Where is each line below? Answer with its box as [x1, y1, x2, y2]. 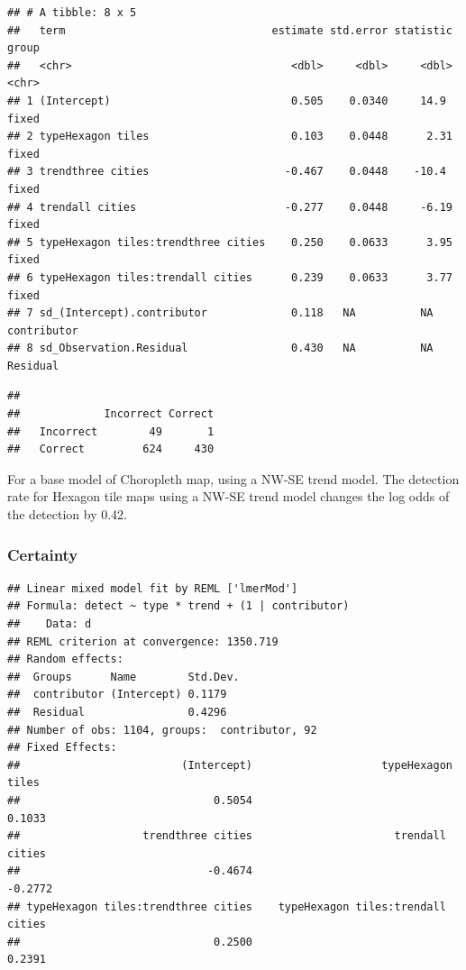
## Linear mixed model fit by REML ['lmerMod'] [7, 581, 298, 595]
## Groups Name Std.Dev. [7, 670, 240, 683]
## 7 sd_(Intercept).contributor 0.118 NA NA [7, 307, 434, 320]
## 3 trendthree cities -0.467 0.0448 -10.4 [7, 165, 446, 178]
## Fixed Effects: [7, 741, 117, 755]
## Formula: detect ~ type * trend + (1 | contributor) [7, 599, 350, 613]
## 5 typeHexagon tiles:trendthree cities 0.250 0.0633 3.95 [7, 235, 452, 249]
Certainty [7, 543, 78, 565]
